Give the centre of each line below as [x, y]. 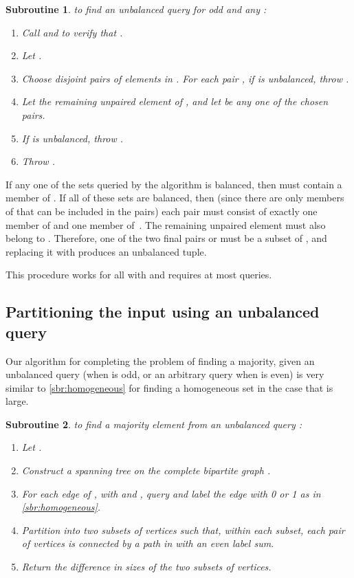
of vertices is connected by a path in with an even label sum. [148, 543]
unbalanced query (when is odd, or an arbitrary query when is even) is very [165, 374]
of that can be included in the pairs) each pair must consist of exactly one [162, 211]
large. [17, 401]
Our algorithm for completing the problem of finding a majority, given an [160, 360]
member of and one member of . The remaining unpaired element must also [166, 224]
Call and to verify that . [72, 32]
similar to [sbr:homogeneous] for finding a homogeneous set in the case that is [169, 387]
